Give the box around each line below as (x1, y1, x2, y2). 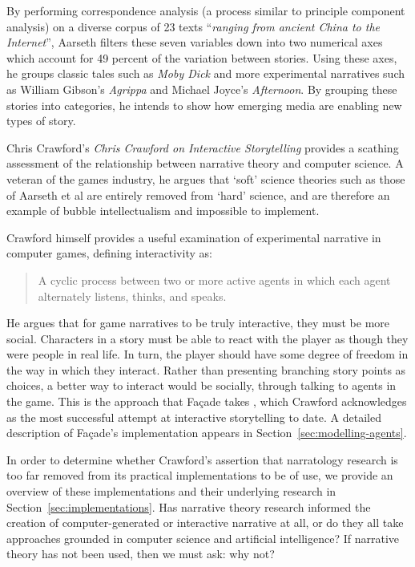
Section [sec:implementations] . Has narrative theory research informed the (6, 498, 371, 515)
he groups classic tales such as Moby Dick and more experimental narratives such (6, 65, 405, 82)
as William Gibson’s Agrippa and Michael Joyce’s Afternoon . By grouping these (6, 80, 397, 97)
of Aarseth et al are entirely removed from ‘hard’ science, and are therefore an (6, 186, 390, 203)
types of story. (6, 112, 76, 129)
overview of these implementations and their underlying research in (6, 483, 336, 500)
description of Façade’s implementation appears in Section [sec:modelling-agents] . (6, 424, 407, 441)
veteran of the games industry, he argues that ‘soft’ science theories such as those (6, 170, 405, 187)
